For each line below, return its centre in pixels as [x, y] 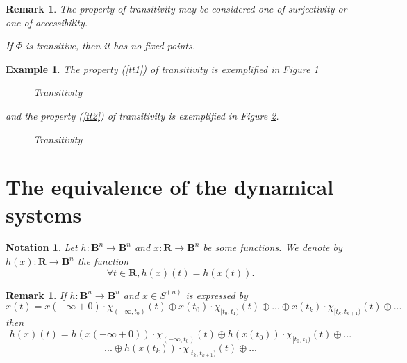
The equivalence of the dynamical [170, 187]
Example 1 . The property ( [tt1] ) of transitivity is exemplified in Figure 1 [162, 68]
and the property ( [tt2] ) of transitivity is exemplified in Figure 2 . [142, 115]
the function [103, 261]
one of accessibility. [47, 22]
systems [44, 214]
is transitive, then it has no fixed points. [110, 46]
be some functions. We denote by [273, 247]
